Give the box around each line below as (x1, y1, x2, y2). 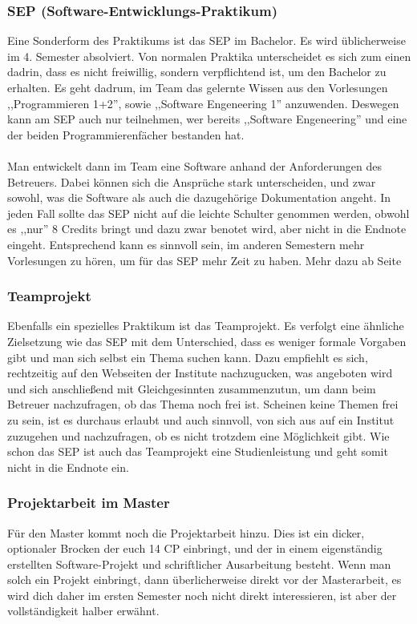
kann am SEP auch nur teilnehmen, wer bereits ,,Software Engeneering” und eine (7, 111, 407, 127)
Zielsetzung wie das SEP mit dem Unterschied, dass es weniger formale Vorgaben (7, 332, 407, 349)
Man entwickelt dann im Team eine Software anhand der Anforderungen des (7, 157, 382, 174)
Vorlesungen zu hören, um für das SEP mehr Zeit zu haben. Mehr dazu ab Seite (7, 252, 402, 268)
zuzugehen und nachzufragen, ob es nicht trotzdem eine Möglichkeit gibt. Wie (7, 427, 390, 444)
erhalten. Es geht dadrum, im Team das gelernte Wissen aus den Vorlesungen (7, 79, 388, 95)
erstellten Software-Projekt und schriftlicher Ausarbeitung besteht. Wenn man (7, 555, 391, 572)
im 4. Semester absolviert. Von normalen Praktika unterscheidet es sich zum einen (7, 47, 411, 64)
